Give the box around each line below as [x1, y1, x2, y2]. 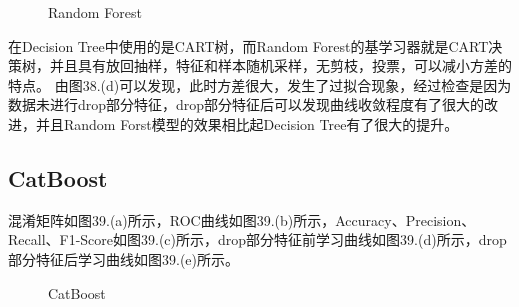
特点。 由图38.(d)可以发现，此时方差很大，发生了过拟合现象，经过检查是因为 [8, 74, 512, 95]
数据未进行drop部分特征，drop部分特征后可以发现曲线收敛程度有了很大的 [8, 94, 485, 115]
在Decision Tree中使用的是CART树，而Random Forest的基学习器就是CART [8, 35, 489, 56]
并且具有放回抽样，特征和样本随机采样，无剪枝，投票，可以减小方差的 [49, 55, 512, 76]
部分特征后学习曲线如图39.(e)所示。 [8, 248, 239, 269]
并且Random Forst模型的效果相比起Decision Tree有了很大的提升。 [35, 113, 459, 134]
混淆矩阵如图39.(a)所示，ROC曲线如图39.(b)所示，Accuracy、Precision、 [8, 209, 476, 230]
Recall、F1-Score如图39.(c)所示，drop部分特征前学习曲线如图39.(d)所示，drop [8, 229, 507, 250]
